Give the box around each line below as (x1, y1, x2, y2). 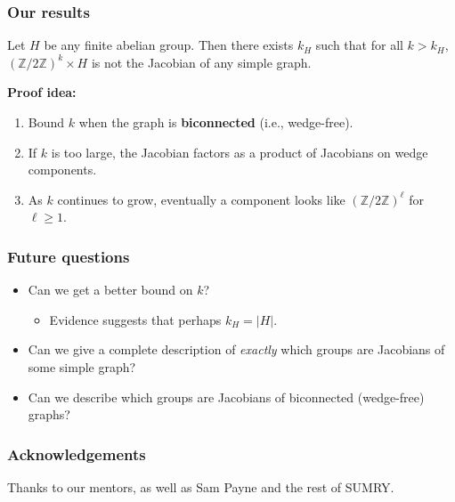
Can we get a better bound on (28, 280, 193, 299)
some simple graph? (28, 357, 136, 376)
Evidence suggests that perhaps (49, 310, 222, 328)
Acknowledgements (7, 442, 146, 465)
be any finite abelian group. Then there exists (44, 36, 294, 54)
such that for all (315, 36, 403, 54)
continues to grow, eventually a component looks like (57, 190, 345, 208)
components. (28, 160, 97, 179)
